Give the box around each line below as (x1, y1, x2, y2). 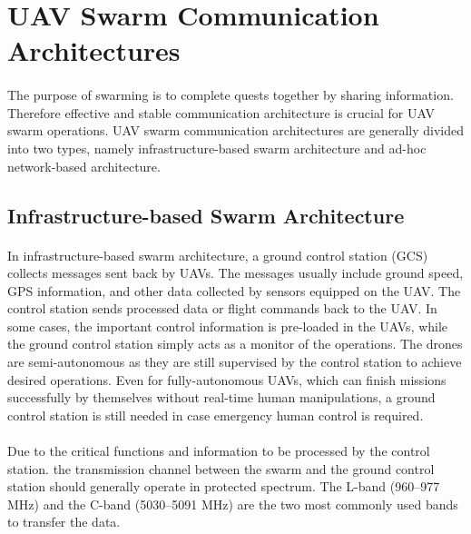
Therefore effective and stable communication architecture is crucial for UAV (7, 103, 435, 122)
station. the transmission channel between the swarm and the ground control (7, 459, 435, 478)
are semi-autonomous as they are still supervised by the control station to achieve (7, 352, 462, 371)
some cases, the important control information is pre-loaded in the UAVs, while (7, 316, 448, 335)
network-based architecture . (7, 156, 161, 175)
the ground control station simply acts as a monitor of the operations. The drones (7, 334, 463, 353)
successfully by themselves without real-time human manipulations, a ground (7, 388, 436, 407)
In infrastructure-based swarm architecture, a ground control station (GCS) (7, 245, 428, 264)
